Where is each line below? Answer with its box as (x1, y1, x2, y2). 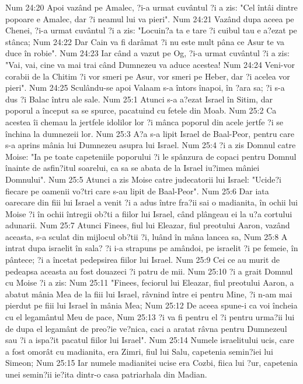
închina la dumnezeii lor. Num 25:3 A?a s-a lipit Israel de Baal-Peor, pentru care (5, 127, 294, 139)
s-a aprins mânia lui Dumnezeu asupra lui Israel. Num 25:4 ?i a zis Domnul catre (5, 139, 296, 151)
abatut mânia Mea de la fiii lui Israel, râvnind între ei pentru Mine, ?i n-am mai (5, 287, 292, 300)
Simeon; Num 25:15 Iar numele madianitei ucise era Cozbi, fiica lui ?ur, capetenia (5, 356, 298, 369)
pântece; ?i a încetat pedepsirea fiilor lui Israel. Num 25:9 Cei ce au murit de (5, 253, 280, 266)
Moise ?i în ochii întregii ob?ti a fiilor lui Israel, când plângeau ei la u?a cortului (5, 207, 292, 220)
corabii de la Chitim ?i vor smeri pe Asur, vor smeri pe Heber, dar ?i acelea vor (5, 70, 290, 82)
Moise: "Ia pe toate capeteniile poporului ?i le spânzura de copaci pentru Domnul (5, 150, 297, 162)
